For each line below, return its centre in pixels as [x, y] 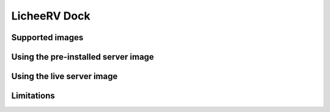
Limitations [33, 96]
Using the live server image [64, 76]
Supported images [47, 37]
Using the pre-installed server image [82, 57]
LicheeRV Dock [51, 16]
